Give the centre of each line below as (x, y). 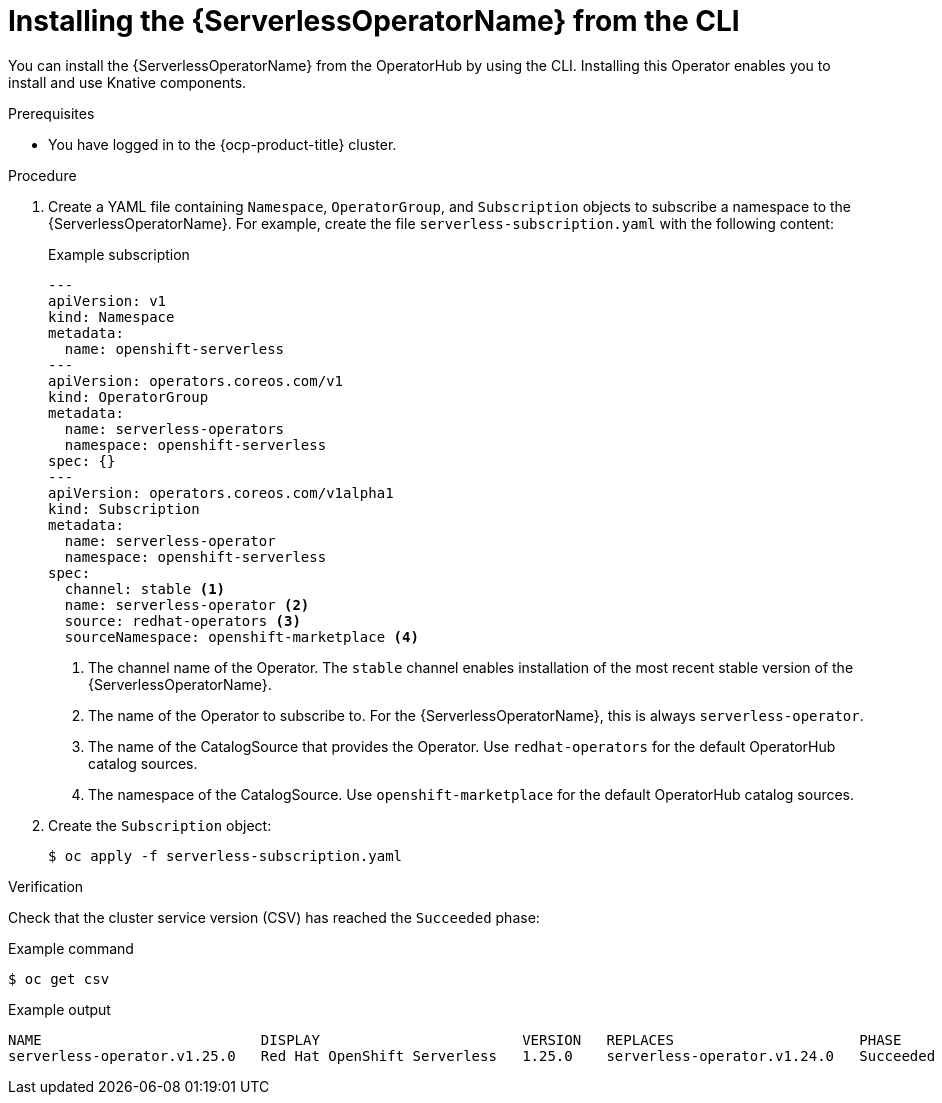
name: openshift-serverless (174, 348)
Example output (59, 1009)
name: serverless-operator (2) (187, 604)
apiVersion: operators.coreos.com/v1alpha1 (221, 492)
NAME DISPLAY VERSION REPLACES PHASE (455, 1039)
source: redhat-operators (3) (182, 620)
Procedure (42, 175)
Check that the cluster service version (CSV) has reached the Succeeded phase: (274, 917)
